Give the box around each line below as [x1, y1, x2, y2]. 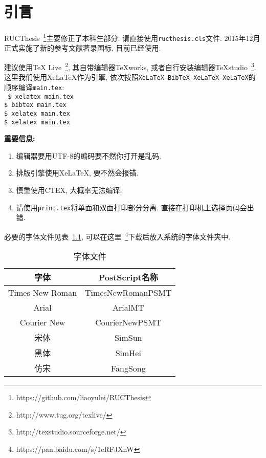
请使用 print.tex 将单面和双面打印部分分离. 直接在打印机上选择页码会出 [16, 202, 254, 212]
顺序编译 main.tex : [4, 81, 64, 92]
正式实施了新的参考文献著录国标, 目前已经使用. [4, 42, 161, 53]
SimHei [115, 346, 141, 359]
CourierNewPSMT [95, 316, 162, 329]
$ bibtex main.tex [4, 101, 66, 109]
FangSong [110, 362, 146, 374]
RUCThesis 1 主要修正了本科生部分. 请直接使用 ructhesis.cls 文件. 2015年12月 [4, 31, 260, 43]
